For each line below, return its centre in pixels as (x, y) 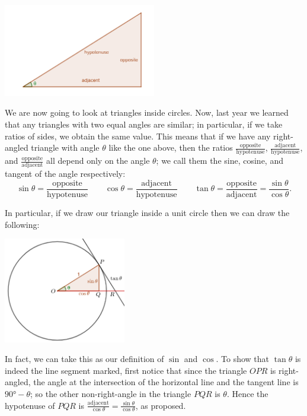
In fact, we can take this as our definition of (84, 359)
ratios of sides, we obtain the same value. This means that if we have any (138, 136)
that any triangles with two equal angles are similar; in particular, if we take (144, 124)
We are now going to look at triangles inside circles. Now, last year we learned (147, 112)
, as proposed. (161, 405)
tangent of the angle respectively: (65, 174)
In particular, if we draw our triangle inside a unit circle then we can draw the (147, 213)
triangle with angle (65, 147)
